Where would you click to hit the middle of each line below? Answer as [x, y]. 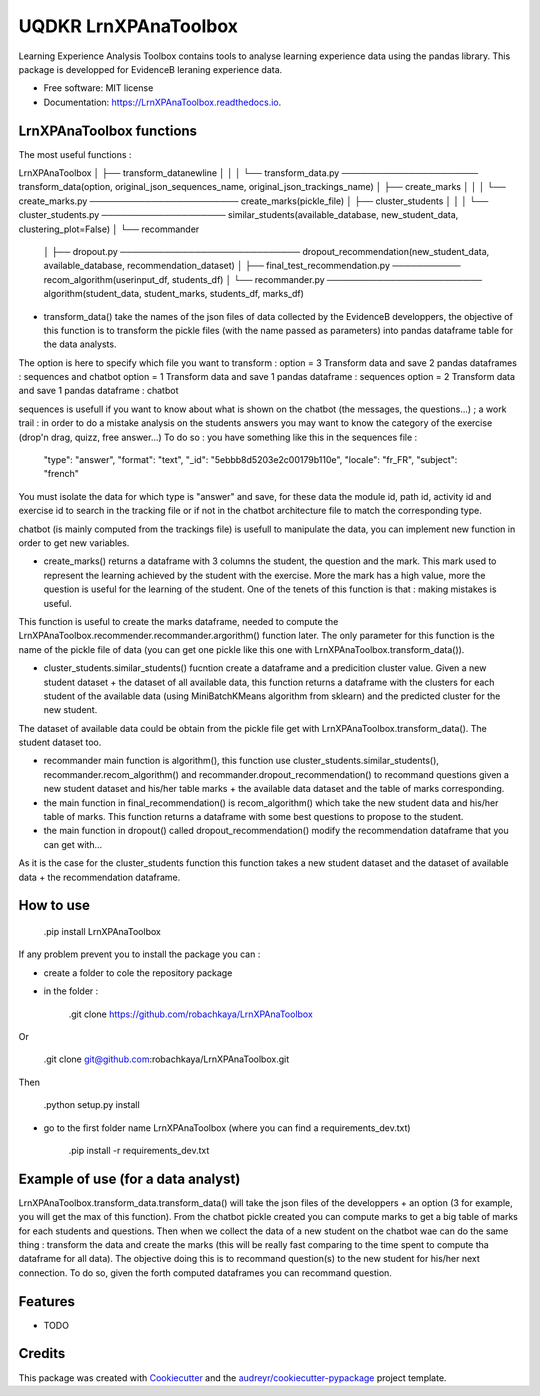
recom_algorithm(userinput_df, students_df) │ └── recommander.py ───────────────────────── [263, 279]
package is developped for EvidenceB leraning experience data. [150, 69]
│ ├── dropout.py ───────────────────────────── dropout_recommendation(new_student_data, [266, 251]
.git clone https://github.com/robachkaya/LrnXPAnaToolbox [191, 1014]
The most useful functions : [75, 154]
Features [46, 1301]
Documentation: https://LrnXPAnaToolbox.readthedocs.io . [162, 102]
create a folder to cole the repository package [138, 972]
